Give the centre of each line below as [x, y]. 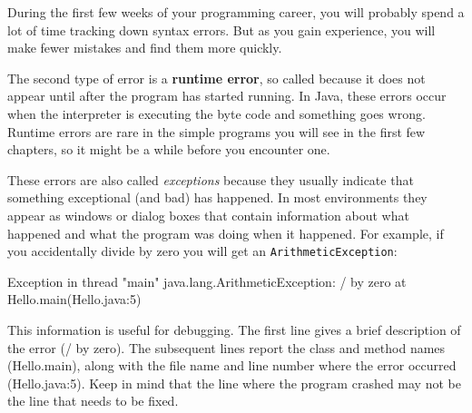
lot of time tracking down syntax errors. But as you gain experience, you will [221, 29]
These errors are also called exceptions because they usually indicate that [211, 179]
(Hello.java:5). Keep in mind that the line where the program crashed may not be [234, 383]
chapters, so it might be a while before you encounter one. [169, 149]
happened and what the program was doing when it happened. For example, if [226, 233]
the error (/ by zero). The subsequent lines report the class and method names [226, 347]
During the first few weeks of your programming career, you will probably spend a [236, 12]
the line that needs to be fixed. [93, 401]
